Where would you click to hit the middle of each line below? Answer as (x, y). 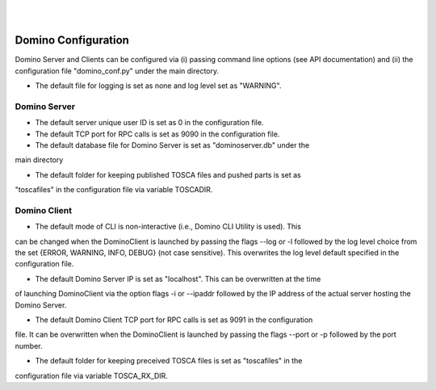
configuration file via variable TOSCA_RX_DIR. (92, 375)
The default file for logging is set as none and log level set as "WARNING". (158, 86)
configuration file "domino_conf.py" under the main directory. (117, 71)
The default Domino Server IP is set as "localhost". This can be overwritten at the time (178, 279)
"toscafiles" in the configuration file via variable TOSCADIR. (114, 190)
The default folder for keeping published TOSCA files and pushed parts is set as (168, 174)
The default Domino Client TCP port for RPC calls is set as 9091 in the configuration (174, 320)
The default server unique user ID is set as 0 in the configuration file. (149, 123)
